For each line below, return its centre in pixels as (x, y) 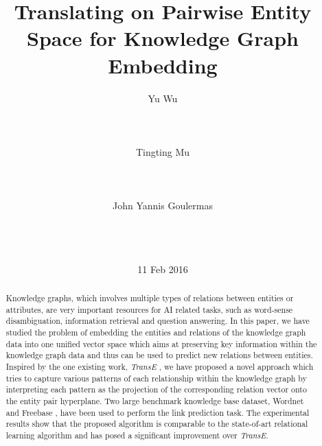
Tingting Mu (163, 151)
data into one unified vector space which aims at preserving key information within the (161, 343)
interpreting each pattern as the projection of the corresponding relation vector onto (156, 389)
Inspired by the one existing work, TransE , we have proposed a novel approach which (160, 366)
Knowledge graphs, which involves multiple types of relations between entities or (150, 298)
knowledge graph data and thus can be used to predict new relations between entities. (159, 355)
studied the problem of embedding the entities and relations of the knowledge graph (156, 332)
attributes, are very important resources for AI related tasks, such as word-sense (149, 309)
